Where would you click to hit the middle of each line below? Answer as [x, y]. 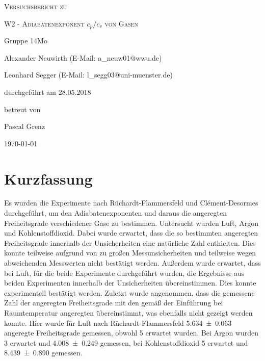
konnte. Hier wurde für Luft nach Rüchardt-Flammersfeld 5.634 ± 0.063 [118, 323]
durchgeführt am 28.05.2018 [48, 92]
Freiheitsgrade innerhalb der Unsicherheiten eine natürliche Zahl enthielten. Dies [130, 242]
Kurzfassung [48, 178]
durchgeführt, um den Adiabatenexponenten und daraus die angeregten [116, 213]
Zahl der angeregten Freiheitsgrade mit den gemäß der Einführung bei [114, 303]
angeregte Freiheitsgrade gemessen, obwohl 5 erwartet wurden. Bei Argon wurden [131, 333]
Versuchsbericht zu [36, 6]
